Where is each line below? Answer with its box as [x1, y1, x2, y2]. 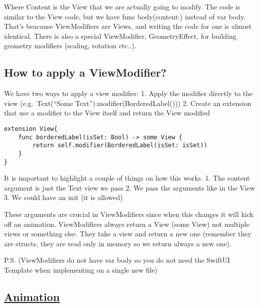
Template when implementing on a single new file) [4, 264, 158, 275]
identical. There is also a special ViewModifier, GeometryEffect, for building [4, 30, 237, 41]
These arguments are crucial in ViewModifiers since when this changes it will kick [4, 209, 254, 219]
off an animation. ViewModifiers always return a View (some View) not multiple [4, 218, 250, 229]
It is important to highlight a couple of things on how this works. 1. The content [4, 173, 250, 183]
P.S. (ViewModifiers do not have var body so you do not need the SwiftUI [4, 255, 230, 265]
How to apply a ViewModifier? [4, 65, 167, 80]
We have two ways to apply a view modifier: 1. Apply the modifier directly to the [4, 88, 253, 99]
